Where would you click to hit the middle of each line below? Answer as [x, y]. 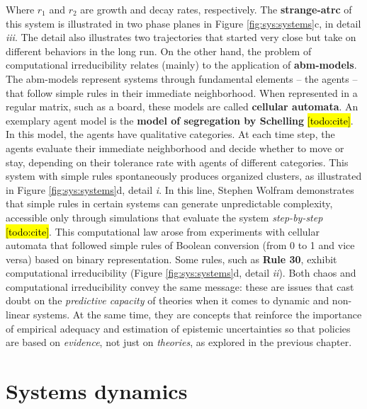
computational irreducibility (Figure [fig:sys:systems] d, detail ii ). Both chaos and [181, 273]
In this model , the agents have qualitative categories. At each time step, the [170, 134]
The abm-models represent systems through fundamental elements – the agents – [182, 78]
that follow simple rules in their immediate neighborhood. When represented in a [182, 92]
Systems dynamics [97, 391]
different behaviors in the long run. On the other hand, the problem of [159, 51]
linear [18, 315]
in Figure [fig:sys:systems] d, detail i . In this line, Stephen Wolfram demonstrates [180, 189]
